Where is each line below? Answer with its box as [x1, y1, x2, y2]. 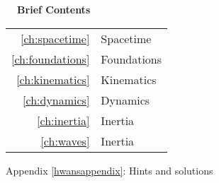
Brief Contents [17, 2, 91, 16]
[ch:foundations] [11, 50, 90, 67]
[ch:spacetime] [20, 30, 90, 47]
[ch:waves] [40, 132, 90, 149]
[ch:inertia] [37, 112, 90, 129]
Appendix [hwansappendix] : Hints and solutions [6, 163, 213, 177]
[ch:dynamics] [23, 91, 90, 108]
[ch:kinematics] [16, 71, 90, 88]
